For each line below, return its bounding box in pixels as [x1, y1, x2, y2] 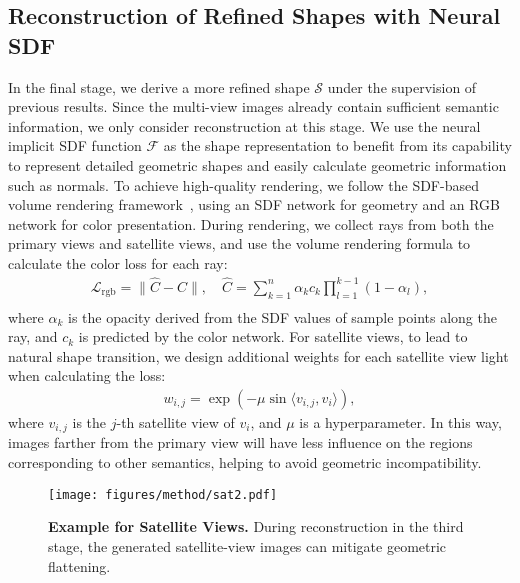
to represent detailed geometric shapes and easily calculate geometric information [8, 154, 507, 175]
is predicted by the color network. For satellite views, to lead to [78, 326, 468, 347]
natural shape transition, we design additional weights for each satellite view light [8, 345, 509, 366]
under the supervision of [327, 76, 477, 97]
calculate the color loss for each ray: [8, 252, 228, 273]
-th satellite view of [116, 412, 235, 433]
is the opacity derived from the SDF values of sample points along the [68, 306, 497, 327]
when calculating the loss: [8, 365, 166, 386]
